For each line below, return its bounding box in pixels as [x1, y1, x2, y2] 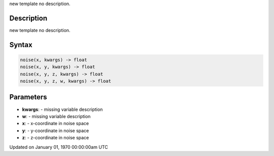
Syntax [9, 41, 32, 49]
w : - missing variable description [22, 113, 91, 119]
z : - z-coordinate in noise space [22, 135, 89, 141]
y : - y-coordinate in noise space [22, 127, 89, 134]
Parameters [9, 93, 47, 101]
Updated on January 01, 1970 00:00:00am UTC [9, 144, 109, 150]
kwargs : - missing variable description [22, 106, 103, 112]
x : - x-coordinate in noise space [22, 121, 89, 127]
